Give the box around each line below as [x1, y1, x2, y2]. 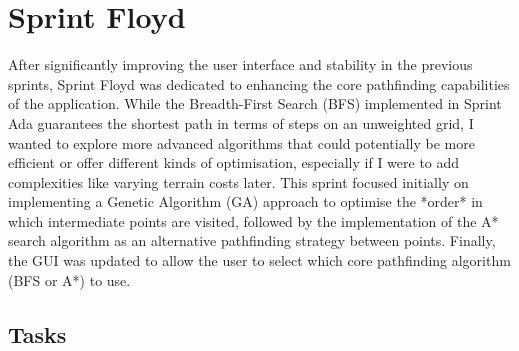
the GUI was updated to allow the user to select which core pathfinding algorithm [8, 250, 511, 271]
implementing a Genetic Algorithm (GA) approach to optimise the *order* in [8, 191, 483, 212]
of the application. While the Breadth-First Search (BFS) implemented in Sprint [8, 93, 502, 114]
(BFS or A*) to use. [8, 269, 131, 290]
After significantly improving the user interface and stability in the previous [8, 54, 473, 75]
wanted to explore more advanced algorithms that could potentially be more [8, 132, 475, 153]
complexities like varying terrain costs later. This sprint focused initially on [8, 171, 469, 192]
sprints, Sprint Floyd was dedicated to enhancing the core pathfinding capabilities [8, 73, 510, 94]
